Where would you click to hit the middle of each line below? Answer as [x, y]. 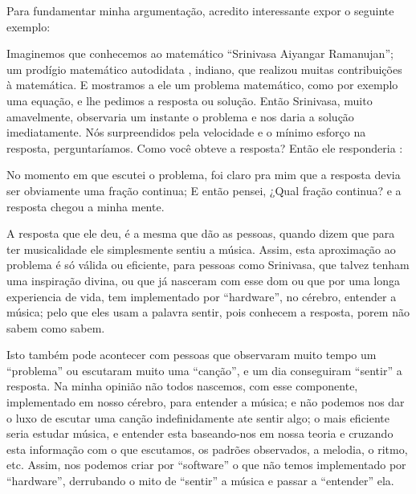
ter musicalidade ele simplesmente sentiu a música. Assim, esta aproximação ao [201, 249]
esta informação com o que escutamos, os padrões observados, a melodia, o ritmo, [207, 449]
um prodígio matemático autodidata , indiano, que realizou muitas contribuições [204, 69]
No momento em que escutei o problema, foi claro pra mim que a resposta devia [204, 175]
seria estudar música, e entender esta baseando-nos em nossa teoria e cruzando [200, 433]
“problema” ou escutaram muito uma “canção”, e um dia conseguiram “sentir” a [204, 370]
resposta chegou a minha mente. [86, 206]
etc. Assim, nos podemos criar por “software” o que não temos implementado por [206, 465]
